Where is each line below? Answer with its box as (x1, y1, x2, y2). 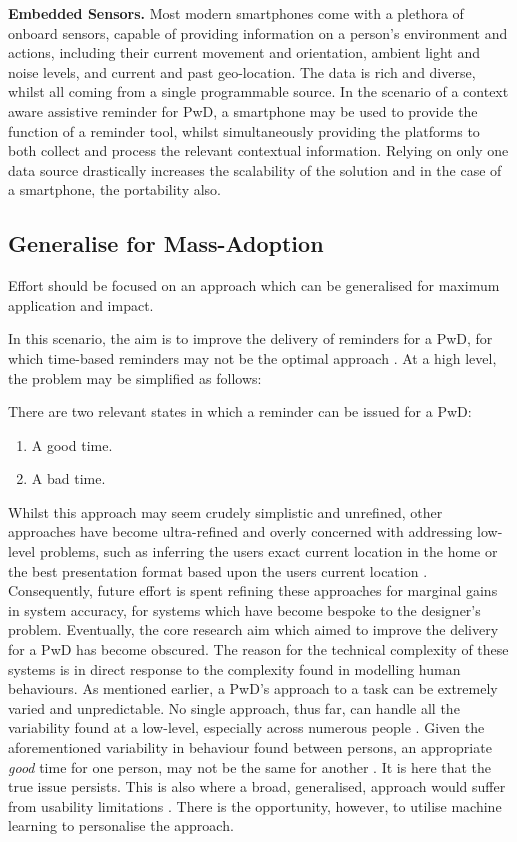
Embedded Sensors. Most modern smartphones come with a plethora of (8, 3, 464, 23)
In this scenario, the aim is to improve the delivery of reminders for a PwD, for (8, 328, 493, 349)
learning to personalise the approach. (8, 815, 234, 836)
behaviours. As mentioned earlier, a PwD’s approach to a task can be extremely (8, 678, 498, 699)
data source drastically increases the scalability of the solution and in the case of (8, 159, 502, 180)
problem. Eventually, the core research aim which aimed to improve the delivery (8, 619, 499, 640)
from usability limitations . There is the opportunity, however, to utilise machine (8, 795, 502, 816)
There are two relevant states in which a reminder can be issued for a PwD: (8, 401, 472, 422)
